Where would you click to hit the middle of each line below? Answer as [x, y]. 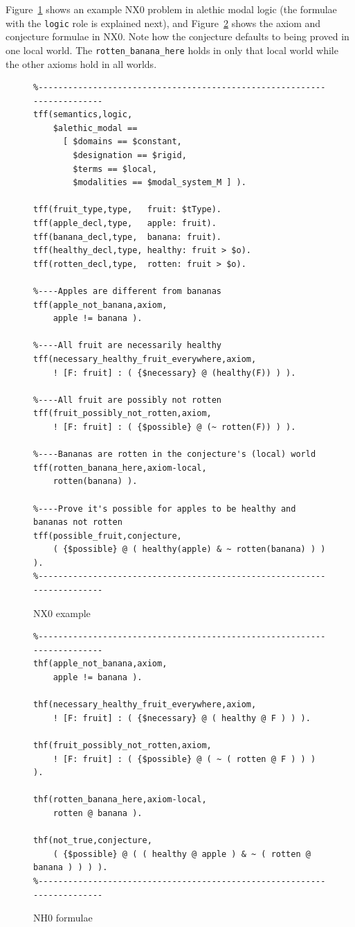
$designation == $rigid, [130, 156]
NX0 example [62, 613]
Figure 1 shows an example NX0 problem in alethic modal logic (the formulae [171, 9]
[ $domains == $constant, [122, 142]
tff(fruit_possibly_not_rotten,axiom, [122, 414]
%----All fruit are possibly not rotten [128, 400]
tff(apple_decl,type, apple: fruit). [125, 224]
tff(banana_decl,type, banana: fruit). [128, 237]
